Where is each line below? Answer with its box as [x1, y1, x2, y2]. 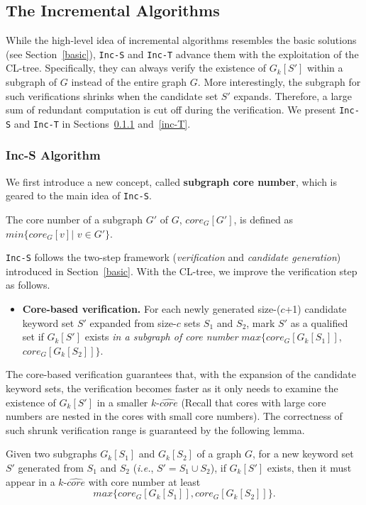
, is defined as [233, 212, 293, 227]
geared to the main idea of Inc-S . [6, 188, 152, 203]
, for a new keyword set [252, 446, 354, 461]
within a [306, 60, 343, 75]
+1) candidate [284, 301, 347, 316]
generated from [18, 460, 84, 475]
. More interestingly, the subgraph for [197, 74, 361, 89]
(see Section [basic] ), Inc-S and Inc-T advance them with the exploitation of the [6, 46, 359, 61]
